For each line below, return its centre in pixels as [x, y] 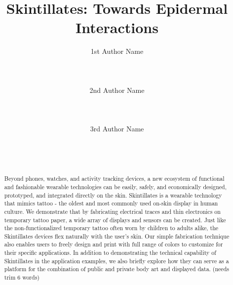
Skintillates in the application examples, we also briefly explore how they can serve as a [116, 261]
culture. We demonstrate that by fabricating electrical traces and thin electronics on [112, 211]
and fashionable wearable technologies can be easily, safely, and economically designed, [116, 186]
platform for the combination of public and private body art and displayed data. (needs [116, 269]
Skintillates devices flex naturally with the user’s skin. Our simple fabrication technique [117, 236]
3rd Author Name [117, 129]
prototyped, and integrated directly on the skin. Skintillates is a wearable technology [113, 195]
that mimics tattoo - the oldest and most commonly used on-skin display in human [111, 203]
